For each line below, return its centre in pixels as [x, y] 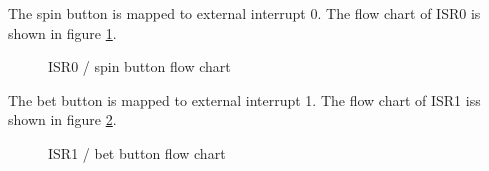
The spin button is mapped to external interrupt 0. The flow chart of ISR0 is [244, 13]
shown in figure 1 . [62, 32]
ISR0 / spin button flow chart [139, 66]
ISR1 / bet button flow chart [137, 152]
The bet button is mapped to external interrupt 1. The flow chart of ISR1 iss [244, 99]
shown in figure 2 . [62, 119]
